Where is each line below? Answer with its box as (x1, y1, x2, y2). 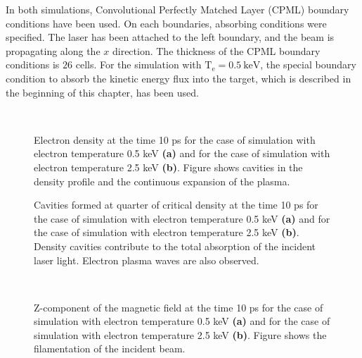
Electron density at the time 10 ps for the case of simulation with (34, 132, 316, 147)
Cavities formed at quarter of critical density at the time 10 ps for (34, 197, 318, 212)
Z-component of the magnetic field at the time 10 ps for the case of (34, 300, 323, 314)
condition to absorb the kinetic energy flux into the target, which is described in (6, 70, 351, 85)
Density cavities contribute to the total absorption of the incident (34, 238, 316, 253)
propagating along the (6, 43, 101, 58)
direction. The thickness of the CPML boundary (112, 43, 321, 58)
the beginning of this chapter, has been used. (6, 85, 199, 99)
